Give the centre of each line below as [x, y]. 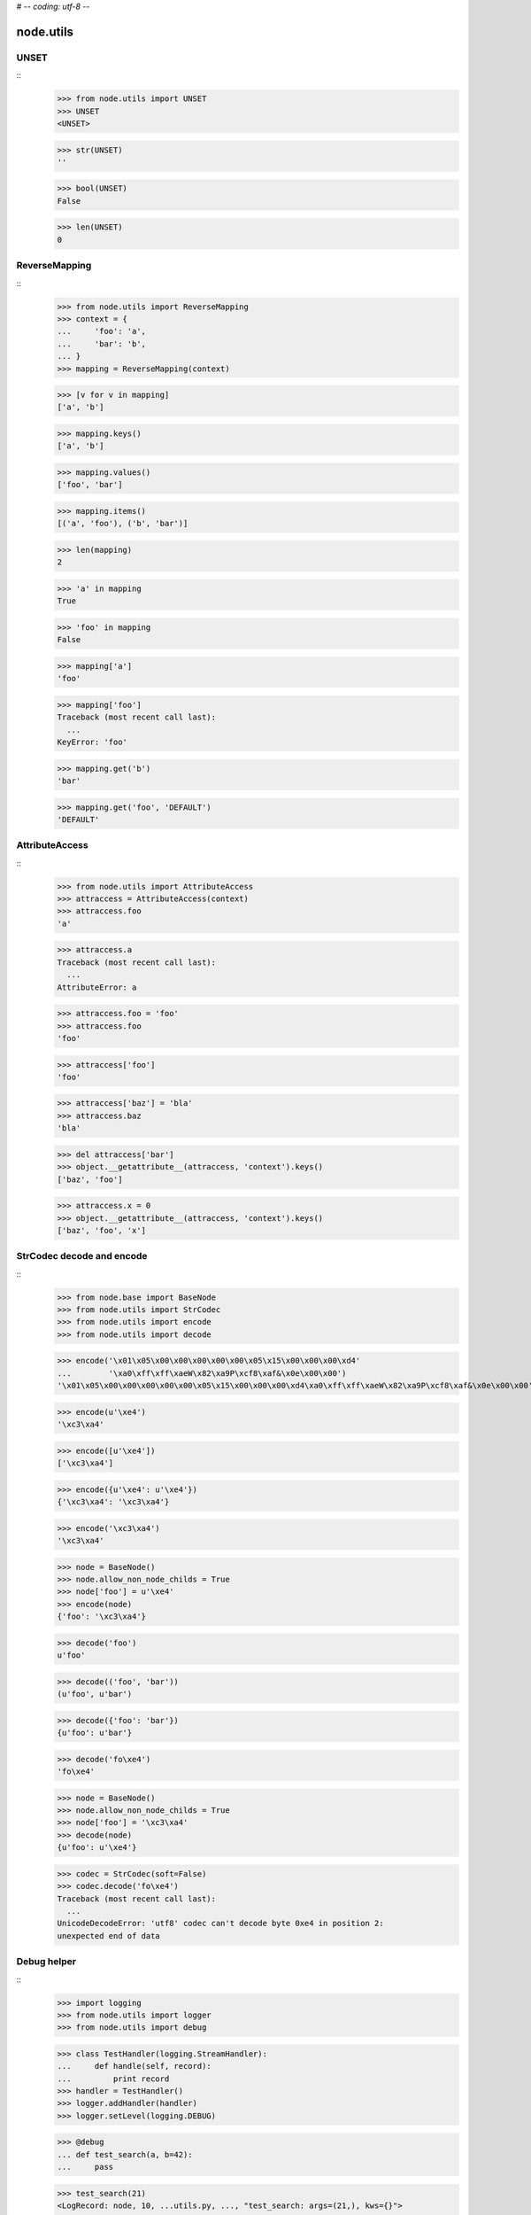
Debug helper [46, 1962]
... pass [85, 2167]
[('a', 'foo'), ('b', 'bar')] [123, 524]
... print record [113, 2079]
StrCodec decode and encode [82, 1256]
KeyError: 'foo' [92, 742]
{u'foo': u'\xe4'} [97, 1848]
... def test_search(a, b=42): [125, 2154]
